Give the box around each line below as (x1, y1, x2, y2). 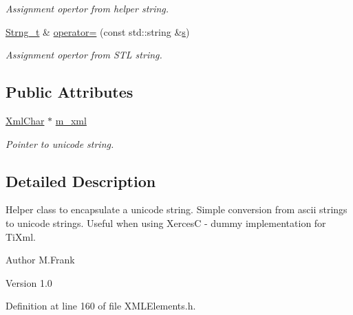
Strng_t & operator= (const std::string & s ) (6, 24, 190, 39)
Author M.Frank (6, 252, 75, 267)
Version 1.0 (6, 275, 52, 290)
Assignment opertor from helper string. (6, 1, 169, 15)
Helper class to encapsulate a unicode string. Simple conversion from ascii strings (6, 202, 347, 217)
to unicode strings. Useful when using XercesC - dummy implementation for (6, 215, 326, 230)
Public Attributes (6, 81, 133, 102)
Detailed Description (6, 170, 156, 191)
